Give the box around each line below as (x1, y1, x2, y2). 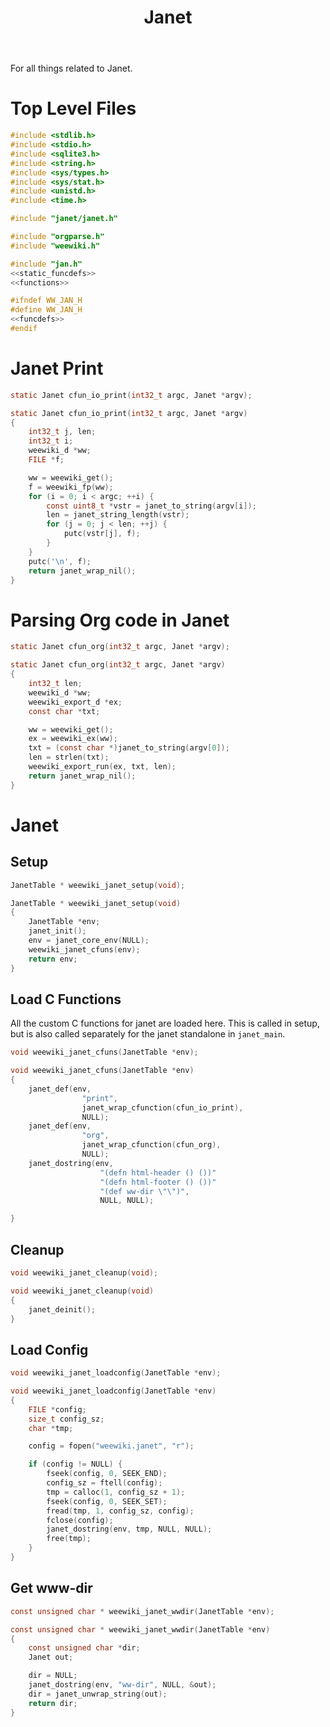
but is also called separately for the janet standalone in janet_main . (10, 1028, 286, 1040)
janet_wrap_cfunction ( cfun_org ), (81, 1140, 222, 1150)
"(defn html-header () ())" (99, 1167, 217, 1178)
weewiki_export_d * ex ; (28, 697, 123, 707)
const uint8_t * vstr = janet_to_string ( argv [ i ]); (46, 501, 257, 511)
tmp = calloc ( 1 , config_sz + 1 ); (46, 1487, 186, 1497)
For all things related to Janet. (10, 62, 133, 75)
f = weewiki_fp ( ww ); (28, 482, 114, 492)
